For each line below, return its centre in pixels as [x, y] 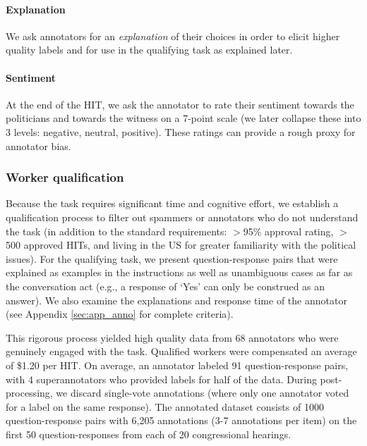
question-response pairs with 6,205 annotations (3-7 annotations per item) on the [181, 420]
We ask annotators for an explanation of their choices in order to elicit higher [173, 36]
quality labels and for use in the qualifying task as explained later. [149, 50]
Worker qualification [65, 177]
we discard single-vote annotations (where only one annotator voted [203, 393]
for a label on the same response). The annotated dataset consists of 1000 [165, 406]
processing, [29, 393]
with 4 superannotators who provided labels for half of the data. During [161, 379]
